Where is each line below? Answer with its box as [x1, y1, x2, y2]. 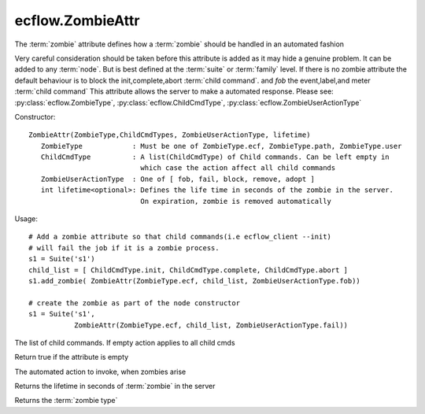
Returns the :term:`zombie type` [14, 396, 118, 405]
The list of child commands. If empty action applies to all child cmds [14, 338, 235, 347]
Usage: [14, 214, 39, 224]
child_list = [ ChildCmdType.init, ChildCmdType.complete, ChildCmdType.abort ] [28, 265, 349, 275]
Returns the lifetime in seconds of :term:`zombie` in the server [14, 382, 216, 391]
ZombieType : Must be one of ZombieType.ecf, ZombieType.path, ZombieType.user [40, 142, 402, 150]
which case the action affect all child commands [140, 164, 336, 172]
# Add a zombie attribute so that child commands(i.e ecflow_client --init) [28, 232, 332, 242]
